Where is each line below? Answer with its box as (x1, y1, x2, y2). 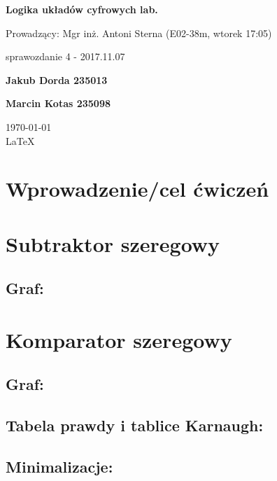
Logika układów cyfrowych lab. (6, 2, 158, 16)
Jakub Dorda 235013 (6, 72, 108, 87)
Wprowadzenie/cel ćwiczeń (6, 174, 269, 203)
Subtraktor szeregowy (6, 229, 220, 258)
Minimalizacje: (6, 456, 113, 477)
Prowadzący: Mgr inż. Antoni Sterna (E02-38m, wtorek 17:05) (6, 25, 272, 40)
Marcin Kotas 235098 (6, 96, 111, 111)
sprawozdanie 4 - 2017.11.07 (6, 49, 125, 64)
